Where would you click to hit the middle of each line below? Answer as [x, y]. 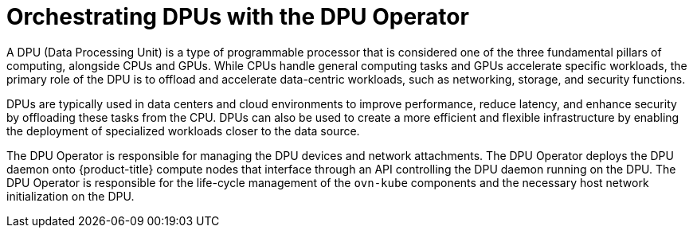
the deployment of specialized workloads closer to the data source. [183, 131]
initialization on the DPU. [70, 196]
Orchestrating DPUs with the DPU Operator [238, 17]
